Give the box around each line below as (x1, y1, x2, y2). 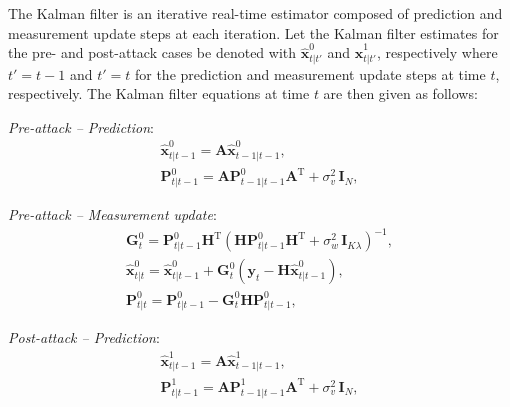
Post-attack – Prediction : (8, 327, 160, 348)
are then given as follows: (323, 83, 478, 104)
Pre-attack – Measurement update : (8, 203, 217, 224)
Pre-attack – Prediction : (8, 116, 154, 137)
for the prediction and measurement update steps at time (134, 63, 486, 84)
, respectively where (376, 42, 498, 63)
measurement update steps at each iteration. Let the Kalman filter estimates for (8, 22, 499, 43)
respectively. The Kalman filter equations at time (8, 83, 310, 104)
